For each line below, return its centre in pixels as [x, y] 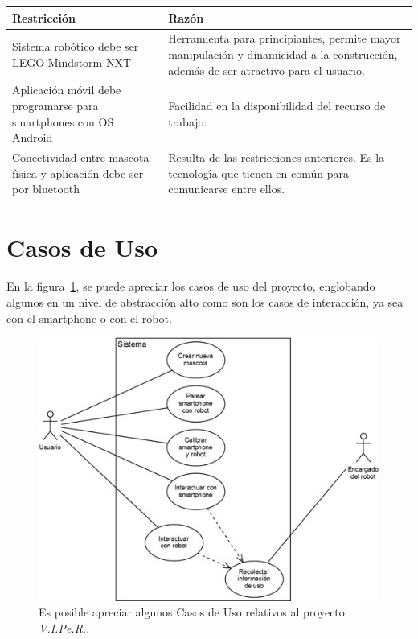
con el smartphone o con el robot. [89, 317]
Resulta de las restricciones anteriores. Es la [277, 157]
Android [33, 137]
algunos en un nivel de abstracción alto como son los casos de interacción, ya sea [205, 302]
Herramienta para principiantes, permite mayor [285, 38]
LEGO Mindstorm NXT [72, 62]
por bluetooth [46, 189]
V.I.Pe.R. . [64, 627]
